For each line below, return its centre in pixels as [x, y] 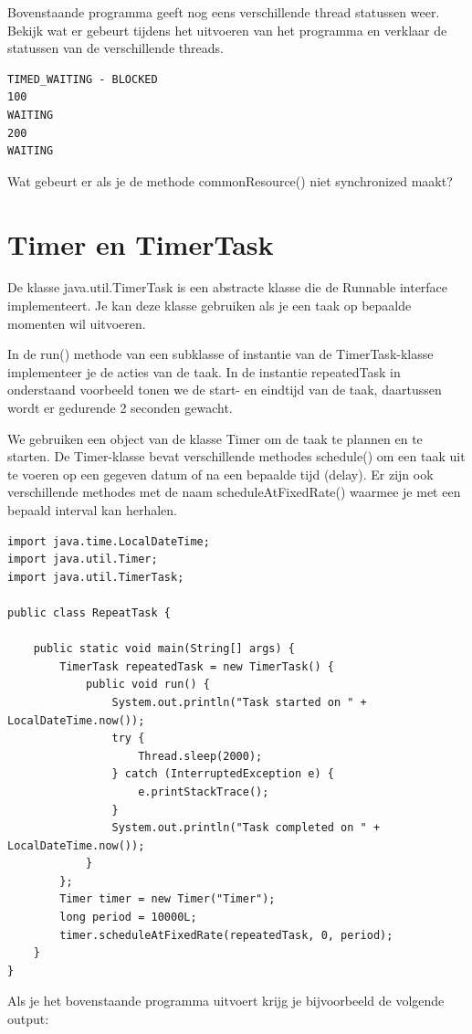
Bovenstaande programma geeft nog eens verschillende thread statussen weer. [224, 12]
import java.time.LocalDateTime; [109, 541]
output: [28, 1019]
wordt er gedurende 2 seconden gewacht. [120, 408]
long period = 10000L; [128, 918]
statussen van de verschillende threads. [115, 48]
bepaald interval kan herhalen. [93, 510]
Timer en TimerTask [141, 243]
